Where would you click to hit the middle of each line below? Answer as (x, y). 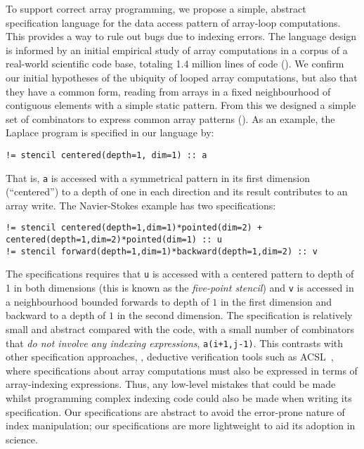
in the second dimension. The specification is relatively (235, 315)
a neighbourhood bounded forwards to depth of (108, 301)
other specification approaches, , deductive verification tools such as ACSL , (170, 357)
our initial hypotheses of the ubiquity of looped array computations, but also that (182, 77)
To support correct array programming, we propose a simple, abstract (156, 8)
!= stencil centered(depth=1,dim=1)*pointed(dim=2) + (134, 228)
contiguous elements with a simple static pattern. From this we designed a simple (181, 105)
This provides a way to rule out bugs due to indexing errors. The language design (181, 36)
